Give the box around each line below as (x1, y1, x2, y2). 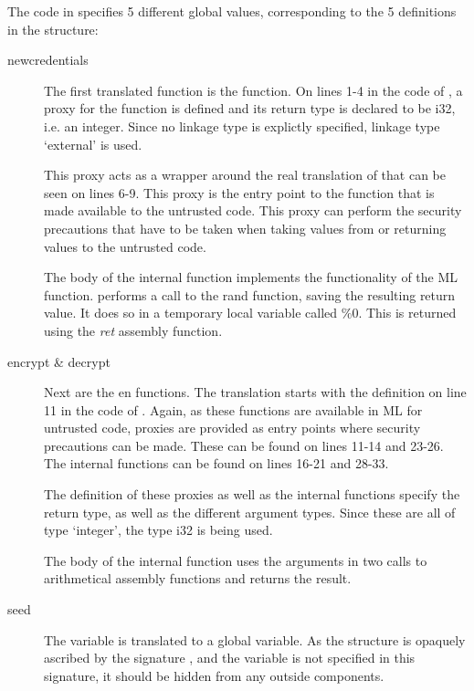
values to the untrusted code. (44, 236, 206, 256)
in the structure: (7, 19, 99, 38)
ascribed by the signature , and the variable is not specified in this (44, 648, 416, 667)
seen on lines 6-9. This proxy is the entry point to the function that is (44, 183, 435, 202)
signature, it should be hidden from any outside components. (44, 665, 384, 685)
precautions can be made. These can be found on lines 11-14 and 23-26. (44, 435, 444, 455)
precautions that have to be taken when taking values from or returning (44, 218, 447, 237)
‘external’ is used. (44, 134, 142, 153)
